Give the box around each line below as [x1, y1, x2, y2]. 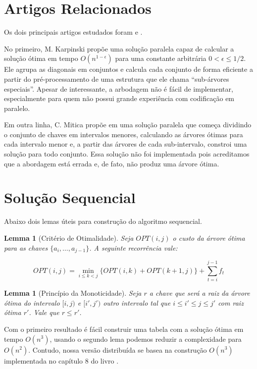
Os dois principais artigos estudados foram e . [4, 27, 143, 37]
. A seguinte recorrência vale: [89, 242, 178, 253]
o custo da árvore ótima [172, 232, 245, 243]
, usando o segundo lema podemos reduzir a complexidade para [50, 333, 242, 344]
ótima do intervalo [4, 297, 60, 308]
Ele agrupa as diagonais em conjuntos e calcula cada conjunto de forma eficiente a [4, 64, 253, 74]
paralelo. [4, 103, 30, 113]
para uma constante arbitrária [115, 53, 206, 63]
